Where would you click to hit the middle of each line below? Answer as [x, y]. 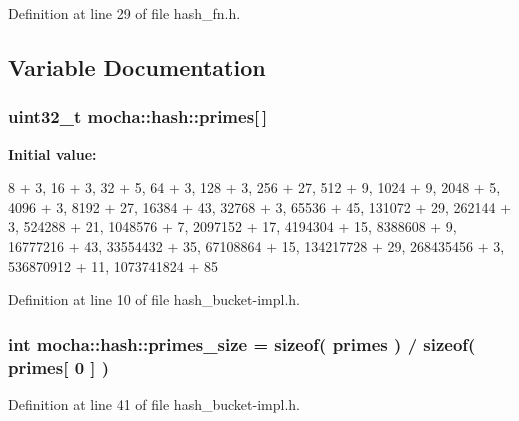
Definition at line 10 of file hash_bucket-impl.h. [154, 299]
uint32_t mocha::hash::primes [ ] [138, 116]
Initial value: [52, 153]
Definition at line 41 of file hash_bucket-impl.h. [154, 403]
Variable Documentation [137, 66]
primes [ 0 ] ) [59, 366]
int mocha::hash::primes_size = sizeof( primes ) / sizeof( [242, 343]
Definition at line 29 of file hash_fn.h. [124, 13]
